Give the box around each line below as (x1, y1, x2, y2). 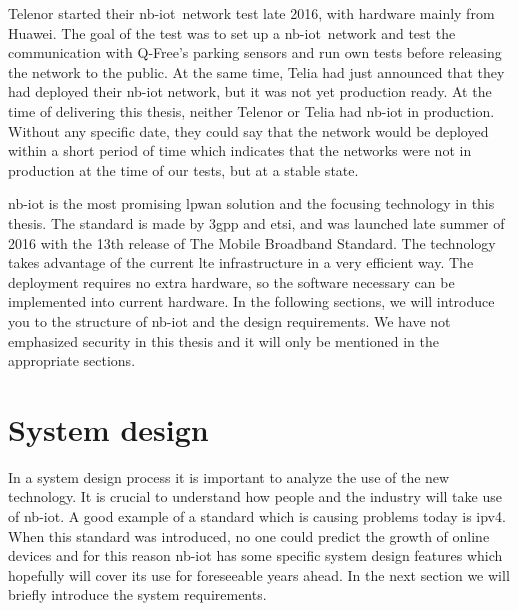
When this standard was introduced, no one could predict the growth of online (8, 525, 490, 546)
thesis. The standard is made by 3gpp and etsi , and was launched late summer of (8, 212, 505, 233)
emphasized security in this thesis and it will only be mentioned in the (8, 330, 439, 351)
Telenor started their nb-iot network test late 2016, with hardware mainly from (8, 3, 495, 23)
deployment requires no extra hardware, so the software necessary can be (8, 271, 455, 292)
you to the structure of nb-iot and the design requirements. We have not (8, 310, 451, 331)
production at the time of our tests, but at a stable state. (8, 159, 359, 180)
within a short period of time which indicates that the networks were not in (8, 140, 472, 161)
